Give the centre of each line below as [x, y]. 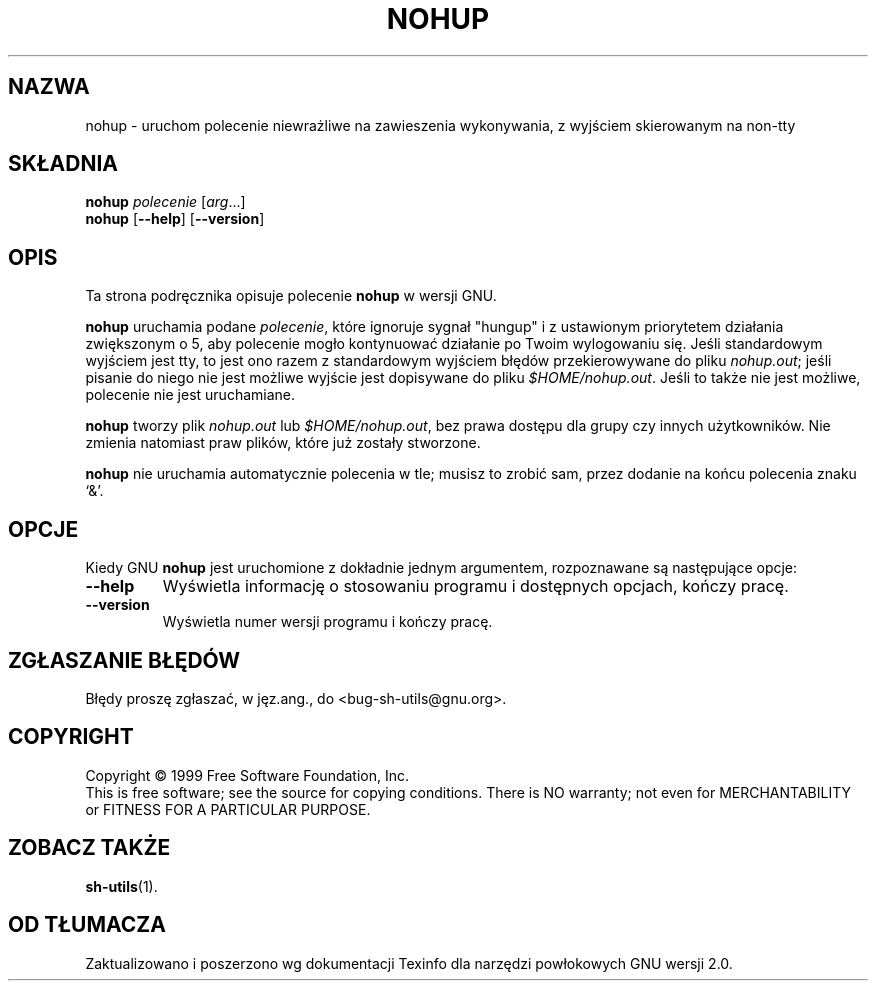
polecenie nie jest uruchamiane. [190, 395]
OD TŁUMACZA [87, 925]
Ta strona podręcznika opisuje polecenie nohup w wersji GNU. [291, 296]
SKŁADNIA [63, 164]
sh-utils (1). [121, 886]
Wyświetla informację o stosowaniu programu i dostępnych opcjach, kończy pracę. [475, 586]
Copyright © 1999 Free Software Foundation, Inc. [247, 775]
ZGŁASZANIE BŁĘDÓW [124, 660]
